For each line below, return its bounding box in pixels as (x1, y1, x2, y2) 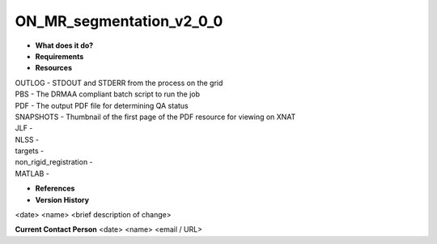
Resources (35, 63, 73, 73)
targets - (15, 146, 45, 156)
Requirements (35, 51, 84, 61)
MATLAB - (15, 169, 50, 178)
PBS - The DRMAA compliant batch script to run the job (15, 89, 201, 99)
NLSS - (15, 135, 40, 144)
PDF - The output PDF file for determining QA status (15, 101, 189, 110)
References (35, 183, 75, 194)
